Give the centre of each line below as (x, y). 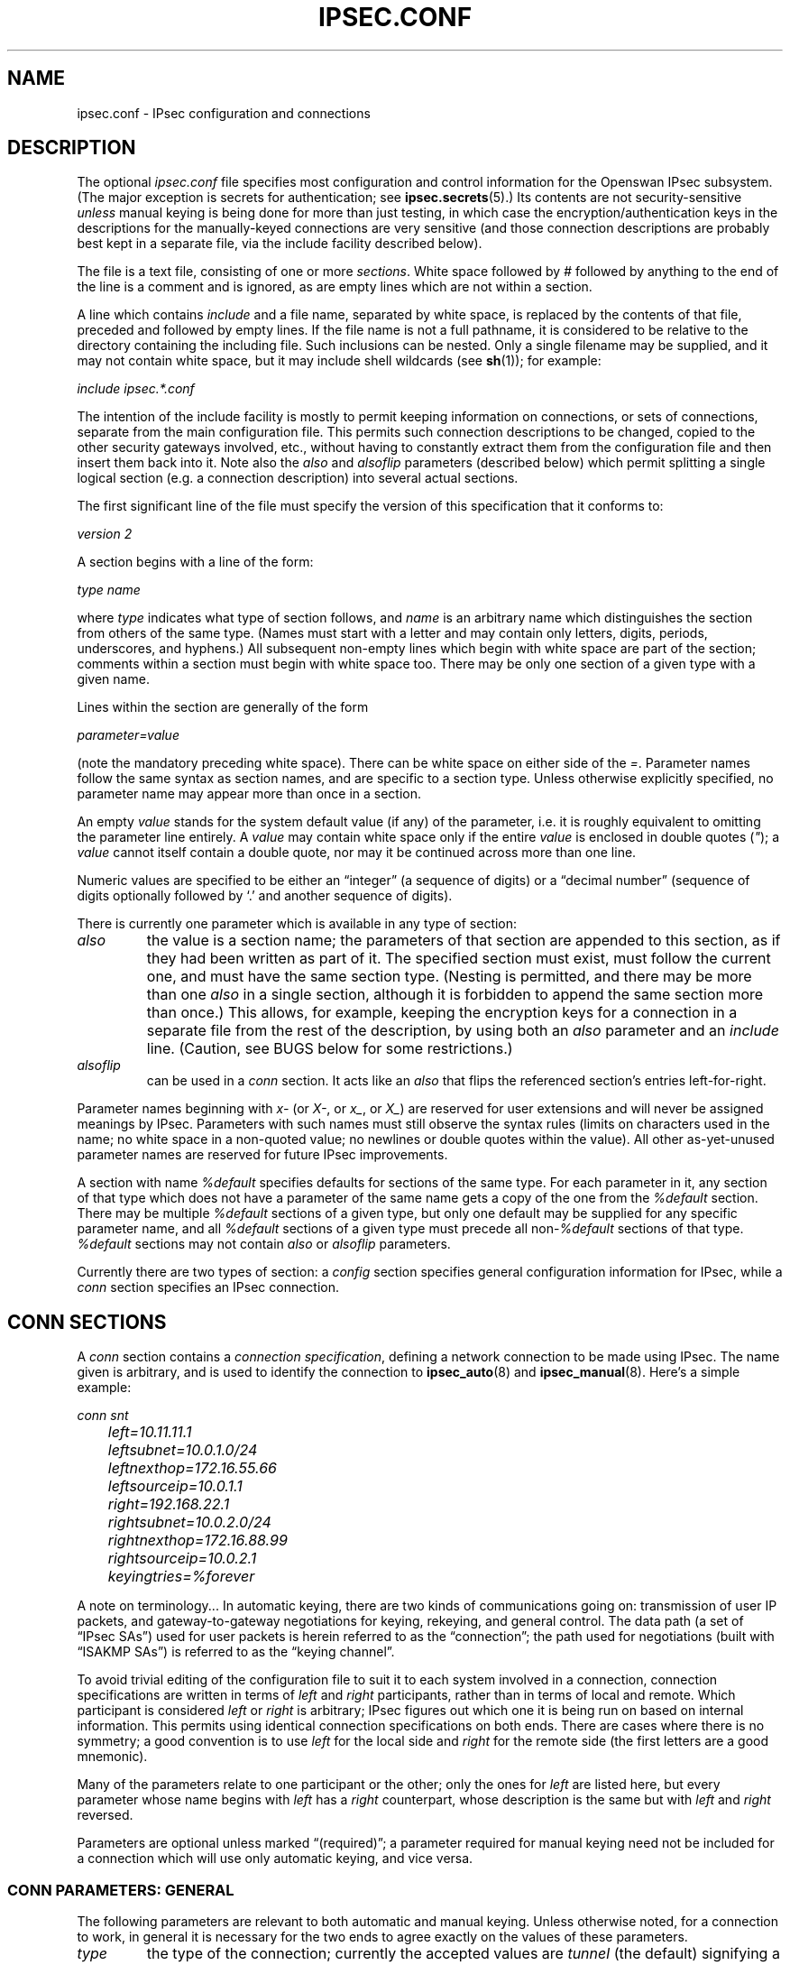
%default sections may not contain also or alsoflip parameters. (264, 1244)
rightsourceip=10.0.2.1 (182, 1559)
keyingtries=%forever (181, 1577)
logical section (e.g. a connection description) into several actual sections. (298, 478)
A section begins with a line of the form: (195, 562)
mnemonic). (112, 1757)
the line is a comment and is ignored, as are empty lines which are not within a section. (335, 287)
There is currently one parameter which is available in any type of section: (297, 924)
